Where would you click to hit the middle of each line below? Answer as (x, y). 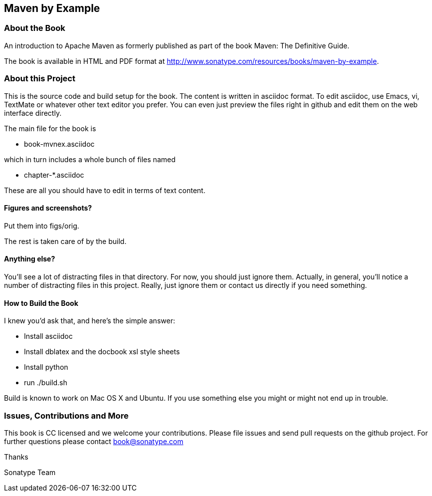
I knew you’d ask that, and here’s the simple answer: (90, 321)
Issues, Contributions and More (66, 415)
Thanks (16, 457)
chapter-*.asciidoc (54, 175)
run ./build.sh (46, 383)
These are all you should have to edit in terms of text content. (105, 190)
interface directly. (33, 113)
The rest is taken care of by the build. (65, 241)
